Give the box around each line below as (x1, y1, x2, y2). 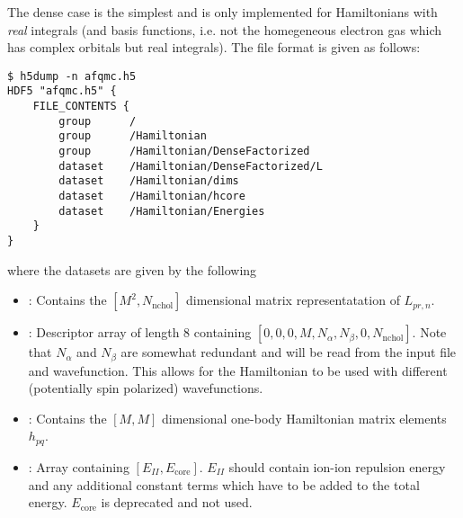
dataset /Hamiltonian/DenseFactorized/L (58, 159, 323, 173)
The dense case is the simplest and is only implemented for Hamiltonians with (7, 3, 438, 21)
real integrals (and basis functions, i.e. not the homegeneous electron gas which (7, 20, 442, 39)
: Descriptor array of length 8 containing (28, 323, 252, 342)
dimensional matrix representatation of (186, 290, 400, 309)
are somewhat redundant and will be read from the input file (120, 343, 457, 362)
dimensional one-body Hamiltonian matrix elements (162, 408, 447, 427)
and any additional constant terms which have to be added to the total (28, 475, 420, 494)
